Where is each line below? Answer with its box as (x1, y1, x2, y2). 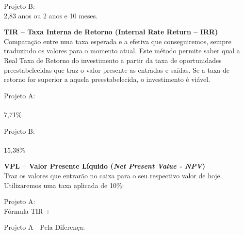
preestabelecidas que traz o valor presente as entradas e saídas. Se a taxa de (4, 64, 229, 75)
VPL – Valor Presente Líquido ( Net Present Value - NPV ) (4, 161, 205, 171)
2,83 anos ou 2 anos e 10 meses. (4, 10, 98, 20)
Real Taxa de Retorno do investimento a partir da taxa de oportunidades (4, 55, 222, 65)
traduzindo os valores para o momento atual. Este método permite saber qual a (4, 46, 240, 56)
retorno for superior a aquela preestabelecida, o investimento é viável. (4, 74, 211, 84)
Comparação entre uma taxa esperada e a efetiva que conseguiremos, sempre (4, 36, 231, 46)
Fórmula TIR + (4, 205, 51, 216)
